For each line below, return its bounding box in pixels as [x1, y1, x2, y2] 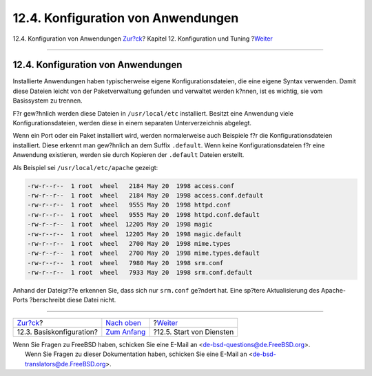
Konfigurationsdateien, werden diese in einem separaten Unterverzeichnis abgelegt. [12, 119, 251, 127]
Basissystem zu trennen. [12, 96, 83, 105]
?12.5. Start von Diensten [153, 327, 234, 337]
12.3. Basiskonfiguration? [17, 327, 98, 337]
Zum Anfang [105, 327, 146, 337]
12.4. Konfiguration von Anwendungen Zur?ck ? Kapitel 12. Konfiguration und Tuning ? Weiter [12, 34, 273, 43]
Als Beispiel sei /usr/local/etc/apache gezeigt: [12, 163, 158, 171]
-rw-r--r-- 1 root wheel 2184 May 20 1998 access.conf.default [27, 191, 264, 199]
